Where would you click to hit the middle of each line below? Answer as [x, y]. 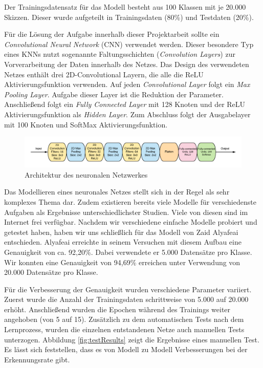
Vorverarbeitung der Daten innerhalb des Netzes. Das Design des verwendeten [127, 64]
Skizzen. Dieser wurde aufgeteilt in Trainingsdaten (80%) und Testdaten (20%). [129, 17]
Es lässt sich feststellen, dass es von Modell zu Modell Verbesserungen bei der [126, 349]
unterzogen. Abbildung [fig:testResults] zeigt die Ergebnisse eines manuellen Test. [132, 339]
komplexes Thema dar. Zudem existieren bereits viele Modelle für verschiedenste [130, 201]
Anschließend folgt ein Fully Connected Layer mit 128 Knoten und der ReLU [125, 104]
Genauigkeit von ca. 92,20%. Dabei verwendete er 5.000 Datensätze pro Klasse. [128, 252]
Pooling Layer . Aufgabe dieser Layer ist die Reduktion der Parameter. [114, 94]
